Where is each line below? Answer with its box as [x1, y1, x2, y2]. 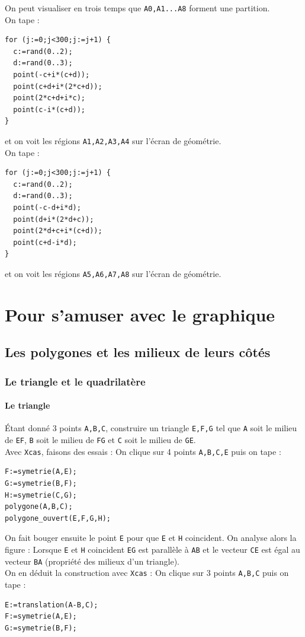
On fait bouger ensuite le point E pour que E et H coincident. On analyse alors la [5, 531, 297, 544]
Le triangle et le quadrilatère [5, 374, 146, 388]
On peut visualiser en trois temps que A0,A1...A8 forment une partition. [5, 2, 270, 14]
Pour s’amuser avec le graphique [5, 302, 275, 326]
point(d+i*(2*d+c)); [13, 215, 94, 224]
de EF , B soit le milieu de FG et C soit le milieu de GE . [5, 434, 196, 446]
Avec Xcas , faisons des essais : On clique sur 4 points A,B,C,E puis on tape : [5, 445, 281, 457]
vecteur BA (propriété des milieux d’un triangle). [5, 555, 179, 567]
